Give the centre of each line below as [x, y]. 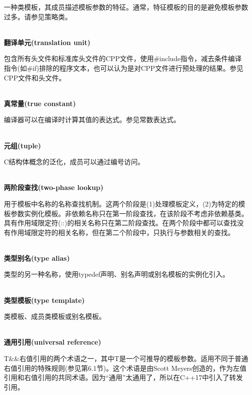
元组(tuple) [23, 145]
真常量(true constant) [40, 103]
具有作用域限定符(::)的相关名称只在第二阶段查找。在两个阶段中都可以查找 [120, 223]
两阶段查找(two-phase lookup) [54, 187]
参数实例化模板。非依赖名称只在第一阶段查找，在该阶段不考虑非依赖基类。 [129, 213]
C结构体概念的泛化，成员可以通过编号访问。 [74, 162]
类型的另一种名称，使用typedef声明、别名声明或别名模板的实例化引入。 [117, 274]
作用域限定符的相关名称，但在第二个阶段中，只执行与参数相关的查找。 [122, 232]
